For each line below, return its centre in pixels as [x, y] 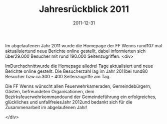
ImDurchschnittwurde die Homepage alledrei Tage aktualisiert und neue [79, 66]
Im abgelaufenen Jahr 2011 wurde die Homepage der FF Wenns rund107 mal [84, 45]
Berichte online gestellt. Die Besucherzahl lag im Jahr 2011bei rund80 [76, 71]
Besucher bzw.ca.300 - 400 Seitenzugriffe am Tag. [58, 76]
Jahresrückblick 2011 [84, 9]
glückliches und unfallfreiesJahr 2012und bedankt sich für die [69, 102]
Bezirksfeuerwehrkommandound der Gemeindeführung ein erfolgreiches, [81, 97]
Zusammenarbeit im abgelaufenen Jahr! [46, 107]
